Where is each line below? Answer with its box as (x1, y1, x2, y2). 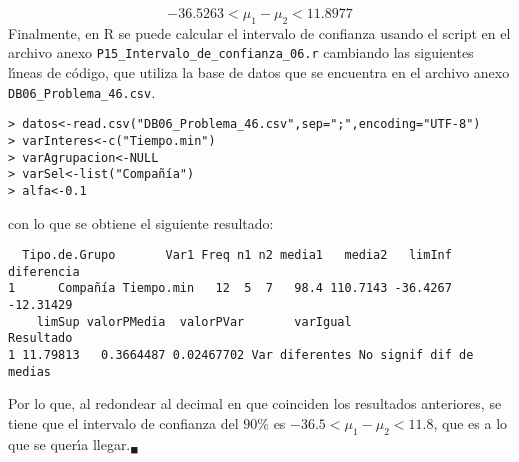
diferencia (8, 264, 80, 279)
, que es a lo (433, 413, 508, 434)
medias (8, 364, 51, 379)
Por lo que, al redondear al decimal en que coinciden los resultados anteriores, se (8, 393, 502, 414)
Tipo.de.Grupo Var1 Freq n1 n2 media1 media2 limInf (22, 248, 452, 263)
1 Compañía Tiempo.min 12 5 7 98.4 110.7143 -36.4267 (8, 281, 452, 296)
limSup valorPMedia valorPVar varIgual (36, 314, 352, 329)
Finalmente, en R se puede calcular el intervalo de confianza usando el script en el (8, 22, 511, 43)
